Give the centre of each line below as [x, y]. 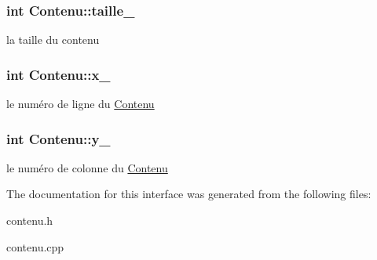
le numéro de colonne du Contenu [87, 167]
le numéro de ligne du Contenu [81, 104]
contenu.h [30, 220]
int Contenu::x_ [59, 74]
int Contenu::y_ [59, 138]
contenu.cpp [35, 246]
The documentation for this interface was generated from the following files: [189, 194]
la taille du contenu [53, 40]
